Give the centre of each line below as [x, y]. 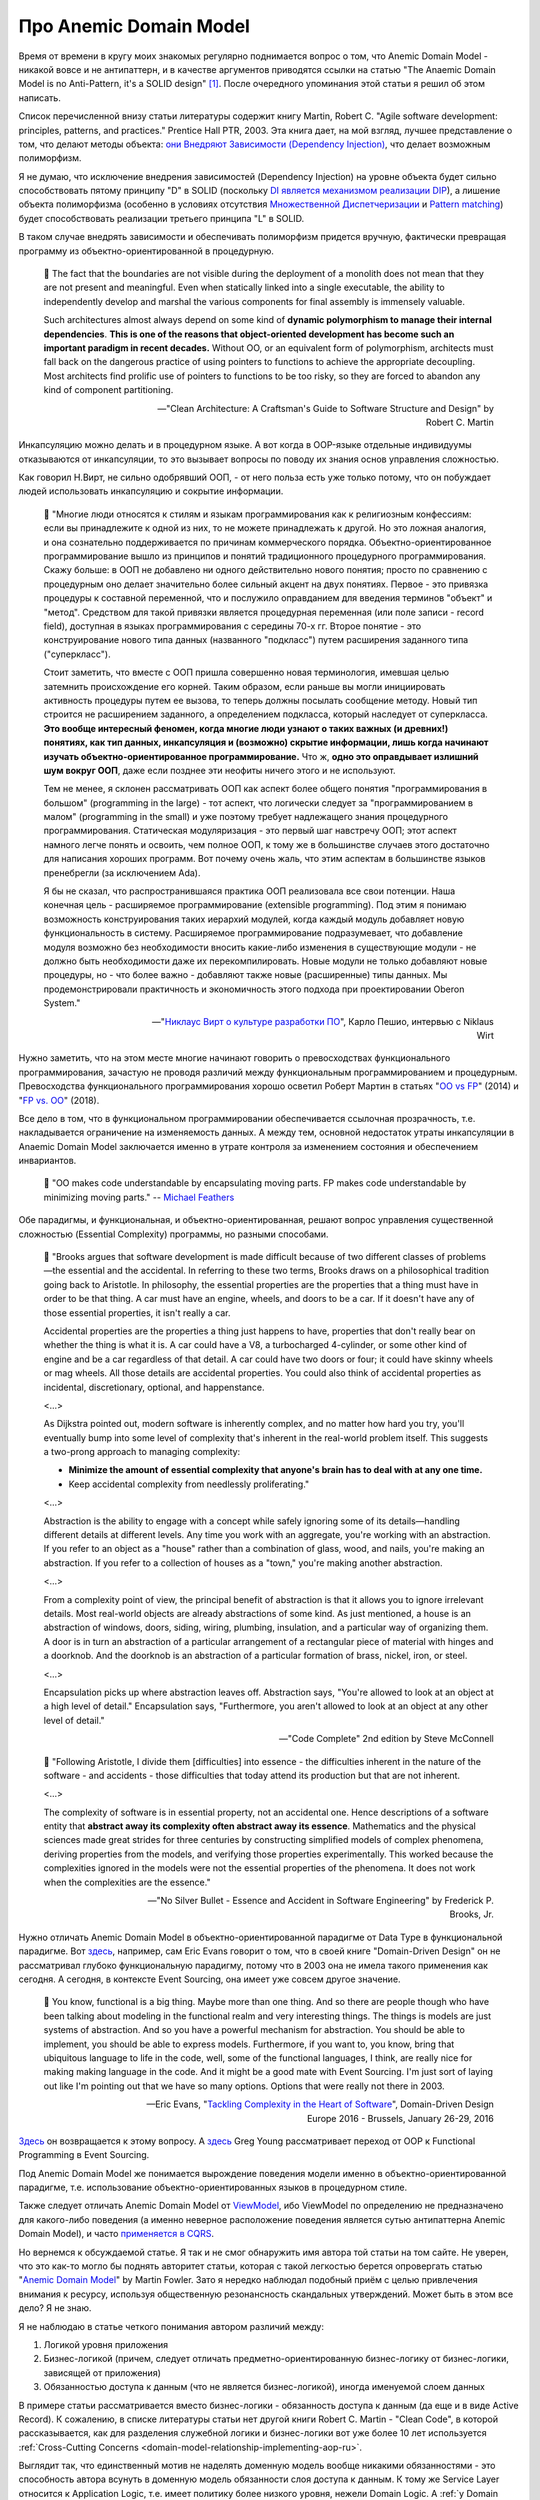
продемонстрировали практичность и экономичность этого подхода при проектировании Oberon [254, 989]
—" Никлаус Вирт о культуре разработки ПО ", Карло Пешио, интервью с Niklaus [322, 1021]
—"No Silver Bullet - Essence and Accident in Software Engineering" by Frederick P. [320, 1901]
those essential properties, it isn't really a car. [137, 1312]
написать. [40, 97]
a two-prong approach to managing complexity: [142, 1452]
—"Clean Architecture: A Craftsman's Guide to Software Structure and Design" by [325, 408]
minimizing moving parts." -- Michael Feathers [139, 1197]
